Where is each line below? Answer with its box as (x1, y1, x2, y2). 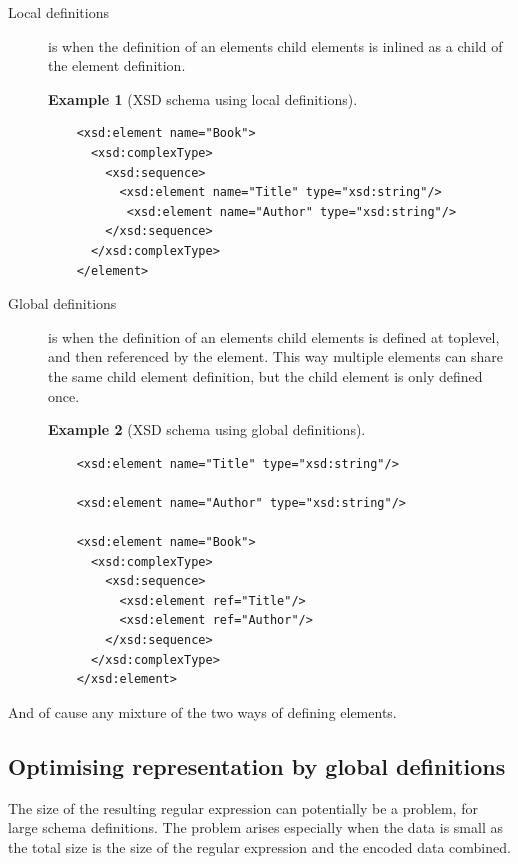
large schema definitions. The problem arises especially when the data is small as (8, 817, 503, 838)
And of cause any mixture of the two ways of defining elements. (8, 701, 397, 722)
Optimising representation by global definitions (8, 750, 506, 781)
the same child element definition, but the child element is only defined (48, 365, 483, 386)
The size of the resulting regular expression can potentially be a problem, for (8, 797, 478, 818)
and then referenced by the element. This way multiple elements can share (48, 346, 503, 367)
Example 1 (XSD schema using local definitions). (48, 88, 358, 109)
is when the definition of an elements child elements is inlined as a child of (48, 35, 503, 56)
